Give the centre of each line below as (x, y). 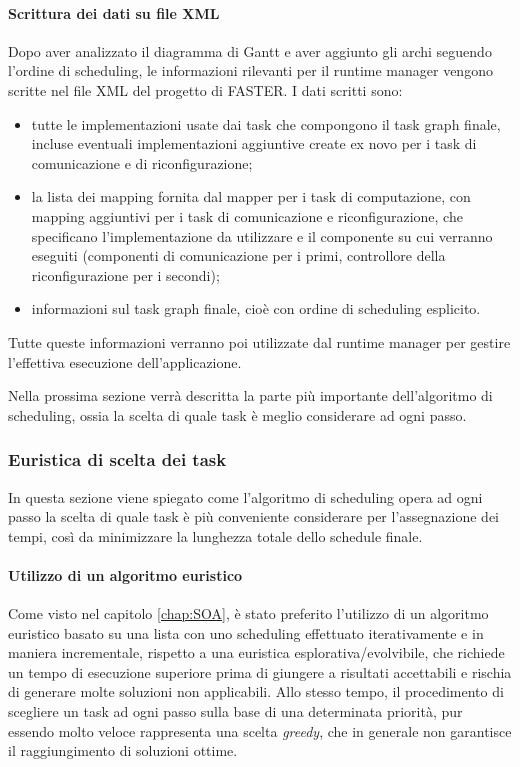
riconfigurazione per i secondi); (125, 274)
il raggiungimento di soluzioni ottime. (123, 750)
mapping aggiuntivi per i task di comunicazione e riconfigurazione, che (247, 215)
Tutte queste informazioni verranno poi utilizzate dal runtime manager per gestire (259, 341)
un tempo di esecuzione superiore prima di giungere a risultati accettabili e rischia (260, 671)
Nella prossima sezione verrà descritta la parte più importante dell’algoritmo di (250, 395)
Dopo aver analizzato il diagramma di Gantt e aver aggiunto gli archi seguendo (250, 50)
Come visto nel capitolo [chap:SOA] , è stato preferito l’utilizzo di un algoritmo (248, 613)
